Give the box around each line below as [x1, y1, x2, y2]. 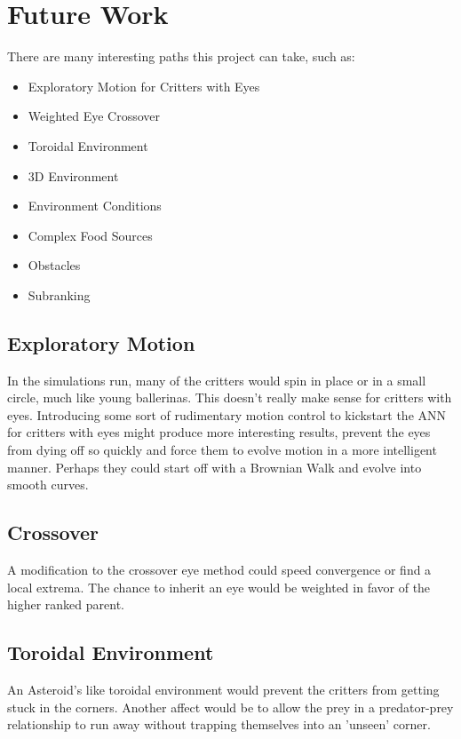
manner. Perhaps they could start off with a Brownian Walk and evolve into [7, 457, 422, 476]
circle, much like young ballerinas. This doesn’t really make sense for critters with [7, 388, 452, 407]
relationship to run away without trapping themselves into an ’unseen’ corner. [7, 715, 431, 734]
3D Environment [28, 166, 119, 185]
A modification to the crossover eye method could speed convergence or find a [7, 560, 432, 579]
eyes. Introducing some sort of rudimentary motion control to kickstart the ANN [7, 405, 447, 424]
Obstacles [28, 256, 81, 274]
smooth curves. [7, 475, 89, 494]
